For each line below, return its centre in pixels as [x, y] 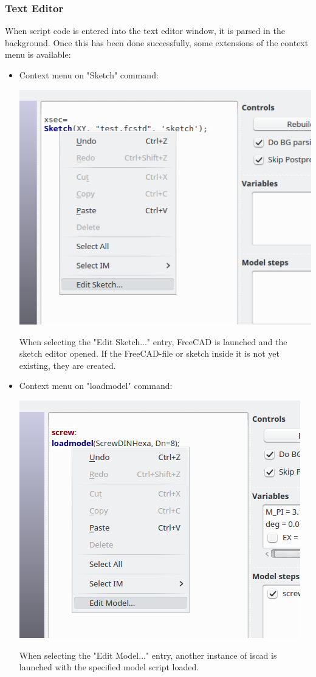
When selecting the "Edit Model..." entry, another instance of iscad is [148, 655]
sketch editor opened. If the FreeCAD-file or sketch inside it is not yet [149, 353]
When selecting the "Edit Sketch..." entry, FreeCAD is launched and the [153, 341]
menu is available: [38, 54]
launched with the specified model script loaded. [109, 667]
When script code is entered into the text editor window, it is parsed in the [145, 31]
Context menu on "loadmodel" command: [96, 386]
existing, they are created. [67, 365]
